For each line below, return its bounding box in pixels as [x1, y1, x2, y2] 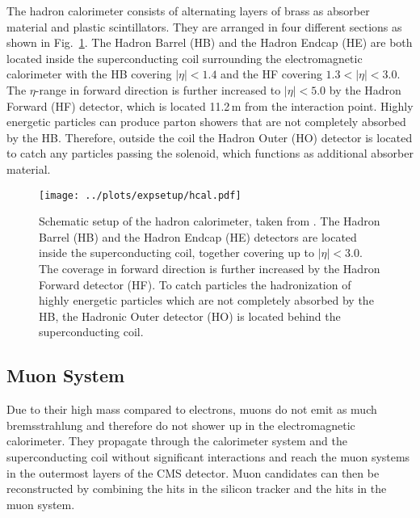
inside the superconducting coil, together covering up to [39, 244, 314, 261]
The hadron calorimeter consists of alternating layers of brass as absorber [6, 2, 370, 19]
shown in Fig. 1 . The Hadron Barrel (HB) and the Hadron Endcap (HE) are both [6, 34, 413, 51]
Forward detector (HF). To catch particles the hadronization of [39, 276, 351, 293]
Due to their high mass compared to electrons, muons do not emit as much [6, 401, 377, 418]
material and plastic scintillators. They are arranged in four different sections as [6, 18, 402, 35]
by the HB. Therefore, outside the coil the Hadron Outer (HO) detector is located [6, 128, 413, 145]
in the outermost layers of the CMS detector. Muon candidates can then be [6, 464, 380, 481]
